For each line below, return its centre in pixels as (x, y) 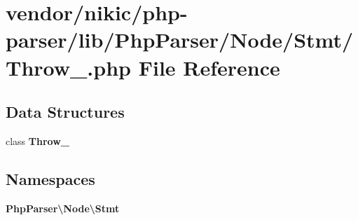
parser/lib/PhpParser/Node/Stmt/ (180, 40)
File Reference (209, 67)
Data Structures (65, 112)
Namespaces (50, 178)
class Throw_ (37, 140)
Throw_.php (68, 67)
